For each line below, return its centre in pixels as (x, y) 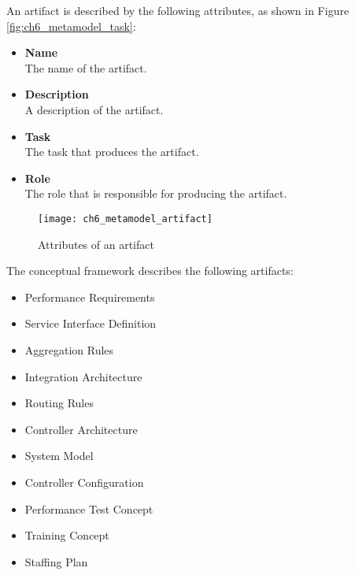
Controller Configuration (84, 482)
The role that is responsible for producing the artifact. (156, 193)
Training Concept (67, 535)
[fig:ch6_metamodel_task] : (71, 26)
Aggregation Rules (69, 349)
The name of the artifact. (86, 67)
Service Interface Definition (91, 323)
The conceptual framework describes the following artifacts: (150, 271)
